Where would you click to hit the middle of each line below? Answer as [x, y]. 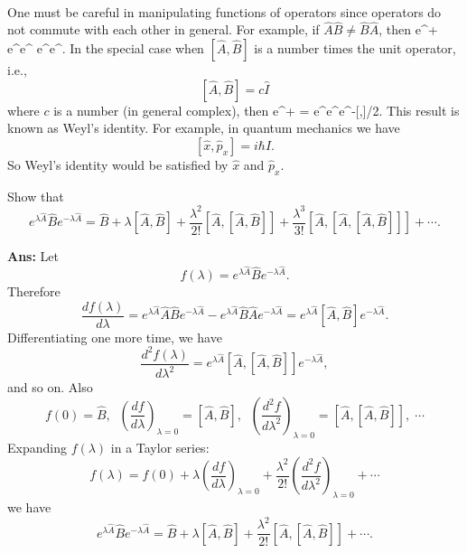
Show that [36, 196]
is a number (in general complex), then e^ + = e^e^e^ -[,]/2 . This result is [257, 110]
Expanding [37, 447]
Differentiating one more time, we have [115, 337]
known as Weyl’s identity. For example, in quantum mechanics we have [204, 128]
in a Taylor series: [160, 447]
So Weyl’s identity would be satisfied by [118, 164]
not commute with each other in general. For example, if [163, 29]
